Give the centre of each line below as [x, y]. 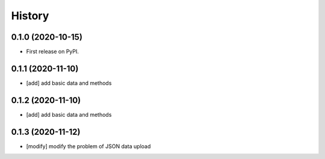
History [30, 16]
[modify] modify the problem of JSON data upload [88, 146]
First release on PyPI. [53, 52]
